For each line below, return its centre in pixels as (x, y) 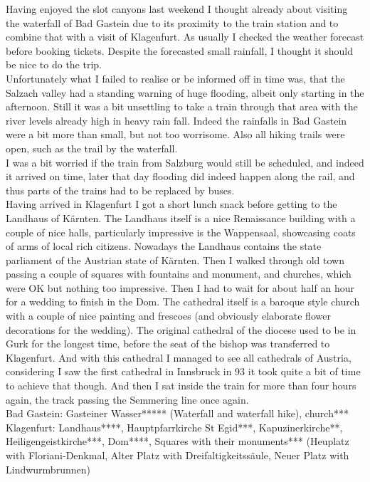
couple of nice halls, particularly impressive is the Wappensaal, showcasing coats (181, 232)
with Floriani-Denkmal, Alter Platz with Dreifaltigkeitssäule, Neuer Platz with (178, 455)
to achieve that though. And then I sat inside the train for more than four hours (181, 386)
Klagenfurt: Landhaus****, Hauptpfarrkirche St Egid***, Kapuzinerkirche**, (174, 427)
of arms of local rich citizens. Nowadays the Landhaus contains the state (164, 246)
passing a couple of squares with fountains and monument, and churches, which (179, 274)
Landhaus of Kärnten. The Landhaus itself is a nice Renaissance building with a (181, 218)
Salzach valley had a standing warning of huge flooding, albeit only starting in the (185, 92)
